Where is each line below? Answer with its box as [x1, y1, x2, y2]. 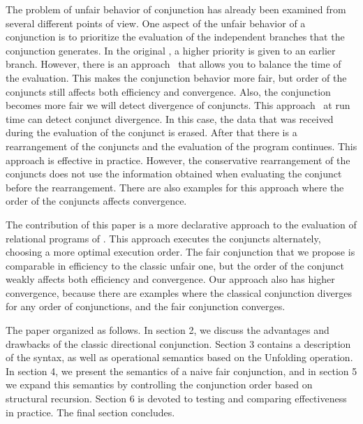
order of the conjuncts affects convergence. [6, 193, 187, 208]
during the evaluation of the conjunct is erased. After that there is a [6, 125, 297, 140]
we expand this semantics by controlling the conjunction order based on [6, 377, 313, 392]
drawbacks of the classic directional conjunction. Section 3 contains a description [6, 336, 351, 351]
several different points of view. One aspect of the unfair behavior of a [6, 15, 306, 30]
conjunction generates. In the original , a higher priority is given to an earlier [6, 43, 336, 57]
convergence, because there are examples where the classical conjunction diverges [6, 285, 352, 300]
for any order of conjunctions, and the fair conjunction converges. [6, 299, 286, 314]
